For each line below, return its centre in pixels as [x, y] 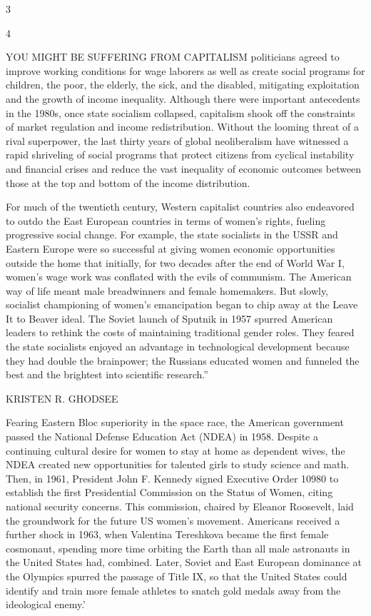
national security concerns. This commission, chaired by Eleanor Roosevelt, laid [180, 506]
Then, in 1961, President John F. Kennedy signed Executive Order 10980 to [172, 478]
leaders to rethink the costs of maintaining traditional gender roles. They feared [180, 332]
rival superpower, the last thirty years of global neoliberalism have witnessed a [177, 140]
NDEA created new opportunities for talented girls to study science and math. [178, 464]
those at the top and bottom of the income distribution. [128, 182]
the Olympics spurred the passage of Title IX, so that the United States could [177, 576]
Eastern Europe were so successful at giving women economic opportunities [171, 248]
